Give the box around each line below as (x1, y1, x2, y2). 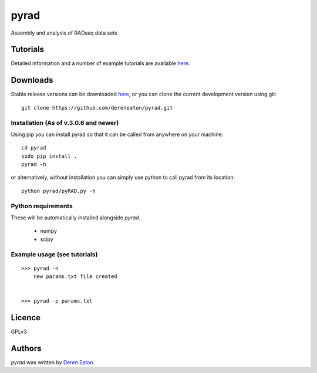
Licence (11, 313, 41, 323)
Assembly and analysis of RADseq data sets (11, 29, 117, 36)
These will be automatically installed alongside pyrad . (11, 214, 141, 221)
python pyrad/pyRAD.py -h (21, 188, 96, 194)
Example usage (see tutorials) (11, 250, 98, 258)
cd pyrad (21, 144, 46, 151)
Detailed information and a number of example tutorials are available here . (11, 60, 190, 67)
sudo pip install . (21, 152, 77, 160)
